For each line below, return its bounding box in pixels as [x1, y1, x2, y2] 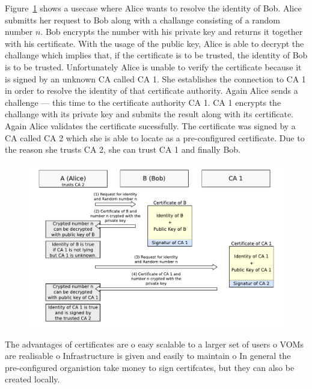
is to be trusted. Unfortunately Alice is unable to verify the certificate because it [5, 60, 302, 73]
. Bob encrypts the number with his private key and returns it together [40, 25, 303, 38]
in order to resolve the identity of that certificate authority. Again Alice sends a [5, 84, 298, 97]
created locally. [5, 373, 60, 385]
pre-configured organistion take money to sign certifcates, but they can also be [5, 361, 295, 373]
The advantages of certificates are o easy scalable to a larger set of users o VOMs [5, 337, 304, 350]
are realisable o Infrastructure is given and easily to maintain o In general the [5, 349, 291, 362]
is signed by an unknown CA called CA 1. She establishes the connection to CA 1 [5, 72, 306, 85]
